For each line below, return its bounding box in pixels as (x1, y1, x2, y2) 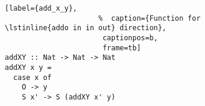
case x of (13, 73, 52, 82)
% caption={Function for (98, 14, 201, 23)
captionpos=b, (102, 33, 158, 42)
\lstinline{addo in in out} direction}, (5, 24, 167, 33)
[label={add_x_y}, (5, 4, 77, 12)
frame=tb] (102, 43, 141, 52)
